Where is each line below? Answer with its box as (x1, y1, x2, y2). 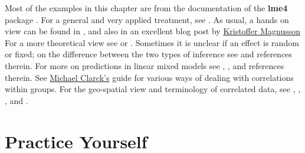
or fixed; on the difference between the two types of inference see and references (5, 48, 292, 60)
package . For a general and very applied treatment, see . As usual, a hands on (5, 13, 289, 25)
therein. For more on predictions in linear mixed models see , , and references (5, 59, 284, 71)
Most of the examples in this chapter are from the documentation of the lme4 (5, 2, 288, 14)
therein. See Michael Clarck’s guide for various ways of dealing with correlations (5, 71, 294, 83)
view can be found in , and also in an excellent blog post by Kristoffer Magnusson (5, 25, 300, 37)
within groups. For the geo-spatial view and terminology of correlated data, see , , (5, 83, 301, 95)
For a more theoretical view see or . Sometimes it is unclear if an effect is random (5, 36, 299, 48)
